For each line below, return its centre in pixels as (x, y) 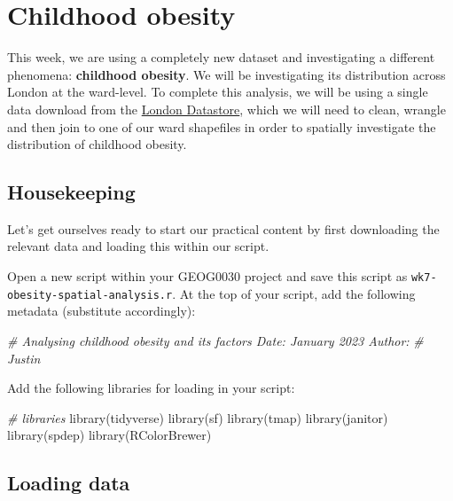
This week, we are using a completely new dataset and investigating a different (221, 57)
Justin (24, 358)
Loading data (69, 483)
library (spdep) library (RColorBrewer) (109, 435)
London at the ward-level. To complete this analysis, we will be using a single (218, 92)
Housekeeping (71, 192)
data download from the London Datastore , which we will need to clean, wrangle (226, 109)
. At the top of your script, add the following (294, 293)
